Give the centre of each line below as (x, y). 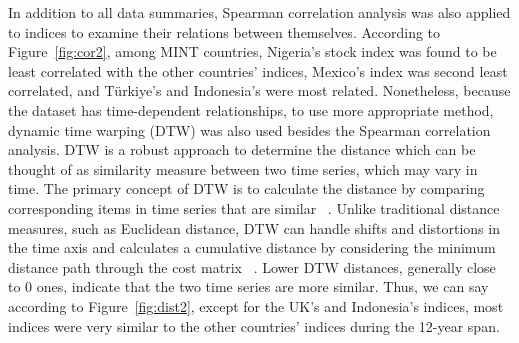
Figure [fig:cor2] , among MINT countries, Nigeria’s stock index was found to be (252, 51)
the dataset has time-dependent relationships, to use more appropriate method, (251, 109)
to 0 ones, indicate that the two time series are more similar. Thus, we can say (248, 286)
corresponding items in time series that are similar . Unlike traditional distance (254, 207)
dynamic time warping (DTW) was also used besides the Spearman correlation (249, 129)
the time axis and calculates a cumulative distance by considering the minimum (252, 247)
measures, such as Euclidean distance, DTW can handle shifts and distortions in (254, 227)
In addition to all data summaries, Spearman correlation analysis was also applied (259, 12)
